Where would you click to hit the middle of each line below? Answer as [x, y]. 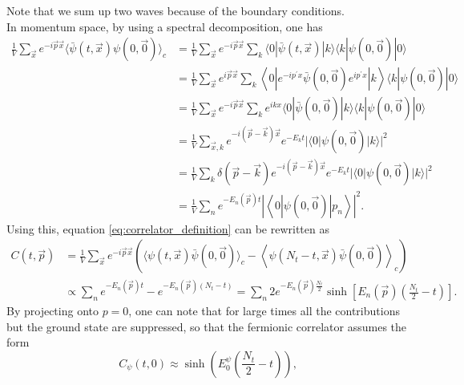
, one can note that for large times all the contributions [264, 311]
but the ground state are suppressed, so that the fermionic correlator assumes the [207, 326]
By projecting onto [52, 311]
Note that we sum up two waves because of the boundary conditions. [176, 10]
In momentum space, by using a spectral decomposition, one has [165, 26]
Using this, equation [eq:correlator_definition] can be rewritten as [168, 228]
